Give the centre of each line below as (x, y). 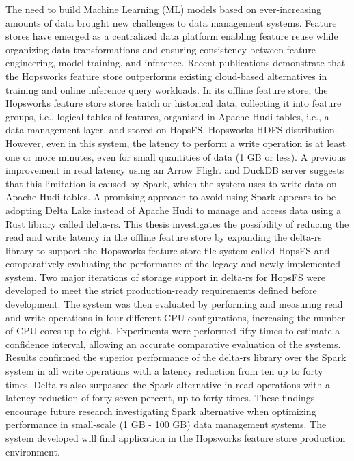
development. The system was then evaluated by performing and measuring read (174, 304)
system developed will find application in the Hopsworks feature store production (176, 438)
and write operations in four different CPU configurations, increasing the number (175, 317)
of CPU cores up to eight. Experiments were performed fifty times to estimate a (173, 331)
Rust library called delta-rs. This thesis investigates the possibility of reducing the (177, 223)
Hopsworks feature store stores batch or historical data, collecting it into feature (174, 103)
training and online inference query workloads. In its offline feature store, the (167, 89)
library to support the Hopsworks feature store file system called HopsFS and (168, 250)
